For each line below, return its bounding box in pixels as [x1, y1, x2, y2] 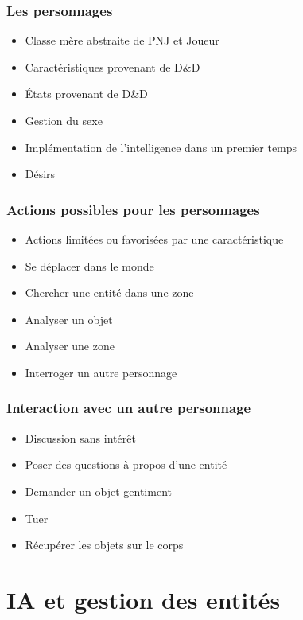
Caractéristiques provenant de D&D [25, 58, 200, 75]
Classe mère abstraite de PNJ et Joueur [25, 32, 219, 49]
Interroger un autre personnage [25, 364, 177, 380]
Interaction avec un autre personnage [6, 398, 251, 418]
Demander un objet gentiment [25, 482, 172, 499]
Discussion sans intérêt [25, 429, 136, 446]
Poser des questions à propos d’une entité [25, 456, 227, 473]
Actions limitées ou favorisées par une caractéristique [25, 231, 284, 247]
